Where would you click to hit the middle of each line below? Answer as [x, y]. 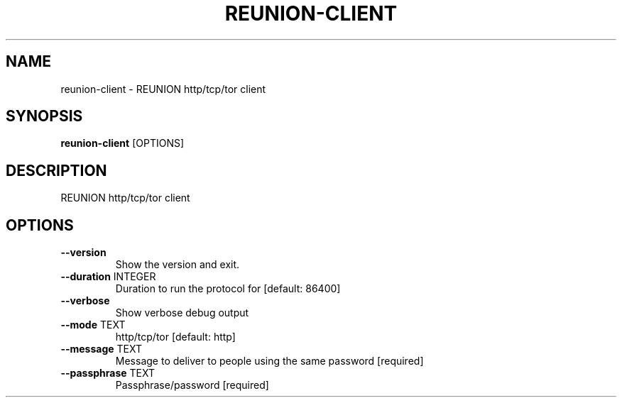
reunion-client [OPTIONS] [122, 143]
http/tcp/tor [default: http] [175, 337]
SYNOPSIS [44, 116]
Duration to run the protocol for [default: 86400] [228, 289]
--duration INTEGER [108, 277]
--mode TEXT [93, 325]
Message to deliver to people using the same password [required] [269, 361]
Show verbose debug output [182, 313]
